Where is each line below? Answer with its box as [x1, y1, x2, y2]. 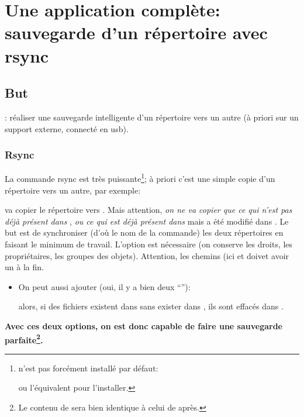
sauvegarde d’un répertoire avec [5, 20, 268, 44]
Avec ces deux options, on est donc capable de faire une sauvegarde [5, 319, 282, 332]
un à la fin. [5, 261, 44, 273]
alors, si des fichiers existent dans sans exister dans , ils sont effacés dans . [18, 300, 284, 312]
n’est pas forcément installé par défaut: [18, 361, 158, 374]
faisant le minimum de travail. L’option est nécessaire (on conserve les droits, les [5, 237, 293, 250]
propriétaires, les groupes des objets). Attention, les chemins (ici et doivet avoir [5, 249, 289, 261]
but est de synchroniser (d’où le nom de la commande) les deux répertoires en [5, 226, 284, 239]
